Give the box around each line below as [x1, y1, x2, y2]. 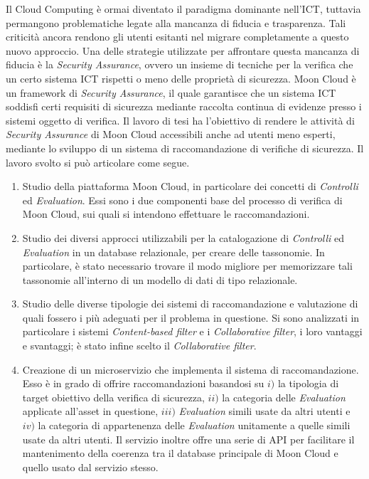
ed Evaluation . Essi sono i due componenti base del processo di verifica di [22, 192, 343, 207]
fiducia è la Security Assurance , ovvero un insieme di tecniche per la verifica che [6, 57, 353, 72]
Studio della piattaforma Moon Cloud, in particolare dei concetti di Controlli [22, 179, 358, 194]
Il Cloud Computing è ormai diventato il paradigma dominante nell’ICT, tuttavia [6, 1, 361, 16]
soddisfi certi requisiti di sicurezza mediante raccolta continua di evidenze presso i [6, 99, 362, 114]
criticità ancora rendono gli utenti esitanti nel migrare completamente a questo [6, 29, 349, 44]
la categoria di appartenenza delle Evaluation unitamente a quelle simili [38, 418, 351, 433]
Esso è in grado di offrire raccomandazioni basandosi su [22, 376, 264, 391]
